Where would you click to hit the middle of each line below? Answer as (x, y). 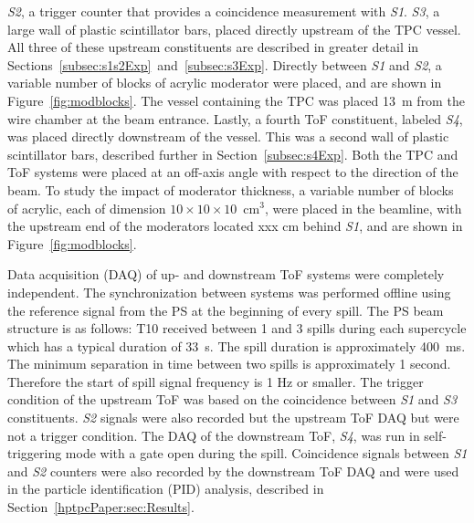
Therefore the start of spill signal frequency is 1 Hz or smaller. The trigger (216, 381)
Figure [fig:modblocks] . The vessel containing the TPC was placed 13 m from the (236, 100)
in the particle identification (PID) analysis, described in (166, 489)
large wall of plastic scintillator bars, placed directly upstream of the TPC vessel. (234, 29)
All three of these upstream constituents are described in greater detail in (213, 47)
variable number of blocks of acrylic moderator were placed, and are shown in (225, 83)
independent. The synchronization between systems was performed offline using (229, 292)
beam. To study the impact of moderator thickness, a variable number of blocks (231, 189)
